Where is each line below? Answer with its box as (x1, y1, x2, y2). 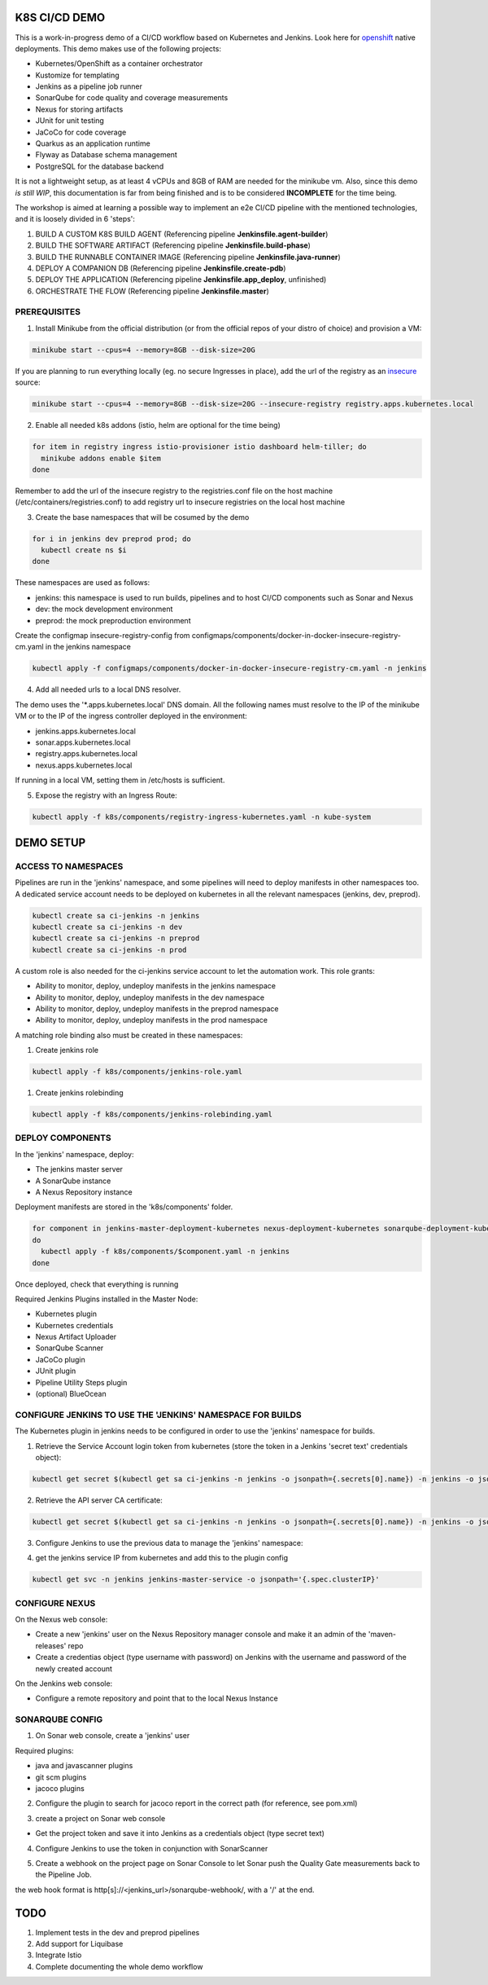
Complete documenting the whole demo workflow (35, 1961, 203, 1971)
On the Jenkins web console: (15, 1679, 113, 1688)
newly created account (35, 1663, 113, 1674)
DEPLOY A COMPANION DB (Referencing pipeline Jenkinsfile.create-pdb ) (35, 263, 286, 273)
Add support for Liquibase (35, 1939, 124, 1949)
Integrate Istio (35, 1950, 82, 1960)
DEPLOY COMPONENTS (15, 1133, 111, 1144)
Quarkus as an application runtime (35, 139, 150, 148)
